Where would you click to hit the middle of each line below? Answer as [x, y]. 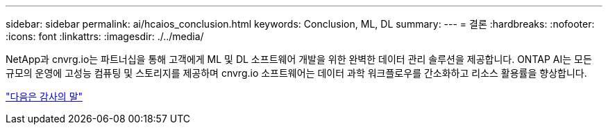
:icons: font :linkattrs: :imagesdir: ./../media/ [105, 36]
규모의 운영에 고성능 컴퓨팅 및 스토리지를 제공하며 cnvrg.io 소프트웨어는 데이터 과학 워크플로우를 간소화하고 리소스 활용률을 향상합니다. [296, 73]
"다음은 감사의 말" [44, 96]
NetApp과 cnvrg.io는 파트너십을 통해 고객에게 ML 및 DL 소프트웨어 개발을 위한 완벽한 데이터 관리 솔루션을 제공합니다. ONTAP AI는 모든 [299, 59]
